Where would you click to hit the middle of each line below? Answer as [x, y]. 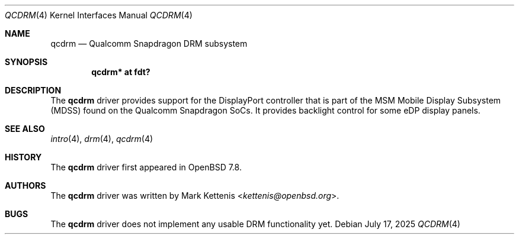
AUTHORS [25, 185]
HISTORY [23, 157]
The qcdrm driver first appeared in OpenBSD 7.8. [146, 167]
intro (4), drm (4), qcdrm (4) [102, 139]
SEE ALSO [25, 129]
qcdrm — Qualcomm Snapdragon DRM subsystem [149, 43]
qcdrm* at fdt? [121, 72]
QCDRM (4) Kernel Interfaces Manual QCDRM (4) [99, 15]
